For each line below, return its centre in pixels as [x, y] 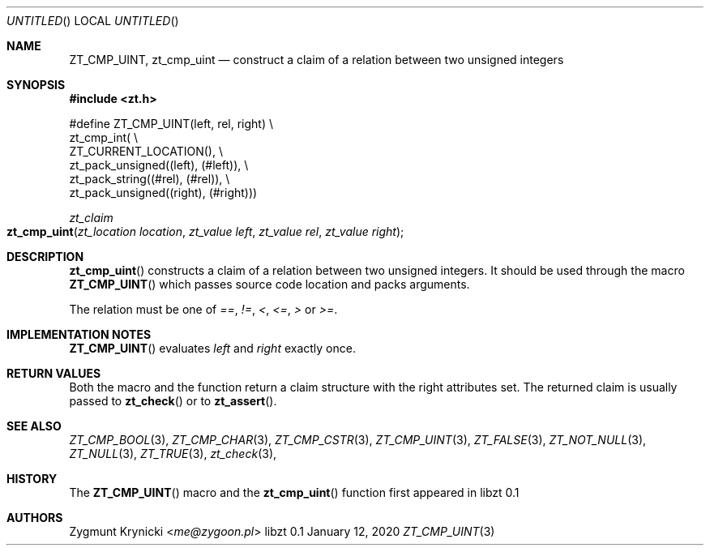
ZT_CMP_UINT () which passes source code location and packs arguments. [269, 284]
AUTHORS [35, 518]
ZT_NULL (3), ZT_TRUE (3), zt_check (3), [173, 454]
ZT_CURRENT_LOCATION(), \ [146, 151]
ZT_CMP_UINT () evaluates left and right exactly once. [212, 348]
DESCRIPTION [45, 257]
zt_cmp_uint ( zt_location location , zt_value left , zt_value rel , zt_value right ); [205, 231]
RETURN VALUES [54, 373]
